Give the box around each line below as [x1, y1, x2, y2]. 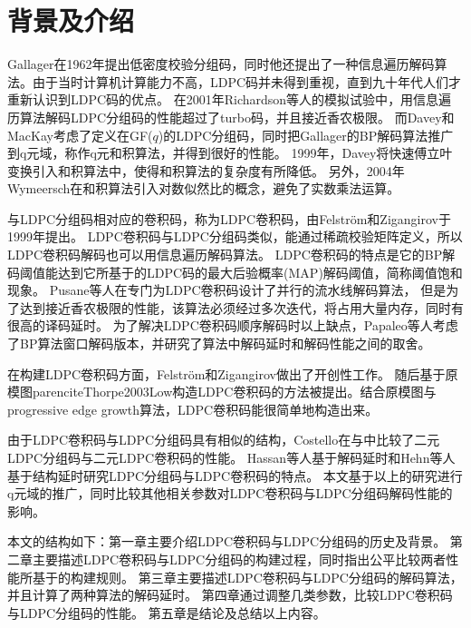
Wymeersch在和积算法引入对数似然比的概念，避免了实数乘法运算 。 [7, 179, 400, 198]
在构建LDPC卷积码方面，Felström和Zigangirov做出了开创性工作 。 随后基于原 [7, 364, 458, 383]
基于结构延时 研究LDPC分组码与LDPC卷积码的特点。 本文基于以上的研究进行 [7, 466, 463, 485]
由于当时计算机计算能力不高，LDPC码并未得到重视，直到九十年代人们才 [32, 72, 462, 91]
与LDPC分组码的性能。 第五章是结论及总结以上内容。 [7, 603, 326, 622]
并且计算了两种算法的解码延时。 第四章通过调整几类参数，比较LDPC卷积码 [7, 585, 453, 604]
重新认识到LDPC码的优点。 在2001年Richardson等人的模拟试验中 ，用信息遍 [7, 90, 452, 109]
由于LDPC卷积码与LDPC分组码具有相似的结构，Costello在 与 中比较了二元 [7, 430, 440, 449]
